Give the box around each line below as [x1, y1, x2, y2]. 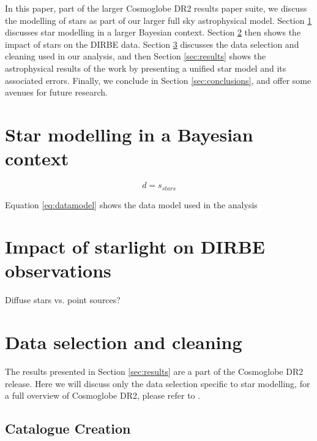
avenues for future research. [5, 86, 108, 99]
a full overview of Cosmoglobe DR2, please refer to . [5, 389, 201, 402]
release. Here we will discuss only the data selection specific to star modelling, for [5, 377, 310, 390]
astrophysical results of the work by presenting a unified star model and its [5, 61, 286, 74]
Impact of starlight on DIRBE [5, 234, 265, 259]
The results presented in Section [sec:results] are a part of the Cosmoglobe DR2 [5, 365, 304, 378]
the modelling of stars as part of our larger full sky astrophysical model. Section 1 [5, 13, 312, 26]
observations [5, 258, 111, 283]
